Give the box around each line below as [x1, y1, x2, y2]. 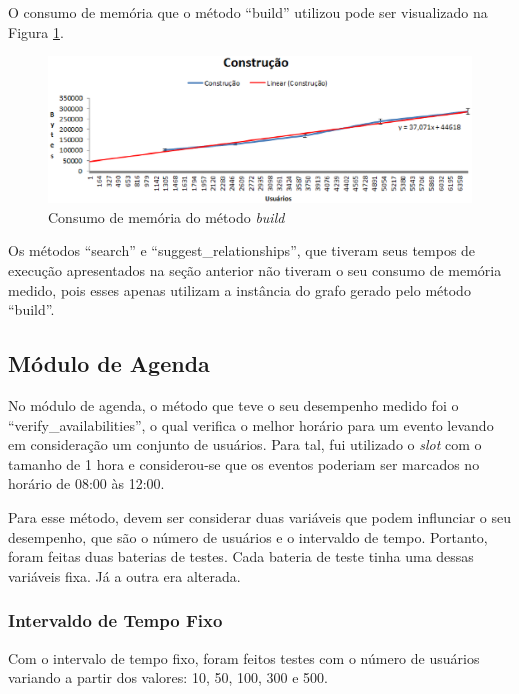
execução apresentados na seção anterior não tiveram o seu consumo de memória [8, 259, 502, 280]
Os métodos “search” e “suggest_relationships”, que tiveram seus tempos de [8, 240, 476, 261]
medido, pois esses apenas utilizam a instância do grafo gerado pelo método [8, 279, 471, 300]
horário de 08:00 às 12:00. [8, 473, 165, 494]
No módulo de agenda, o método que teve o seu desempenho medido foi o [8, 394, 459, 415]
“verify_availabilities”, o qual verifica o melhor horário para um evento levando [8, 414, 494, 435]
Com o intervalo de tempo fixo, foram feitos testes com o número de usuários [8, 647, 480, 668]
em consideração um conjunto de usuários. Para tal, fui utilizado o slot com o [8, 434, 482, 455]
